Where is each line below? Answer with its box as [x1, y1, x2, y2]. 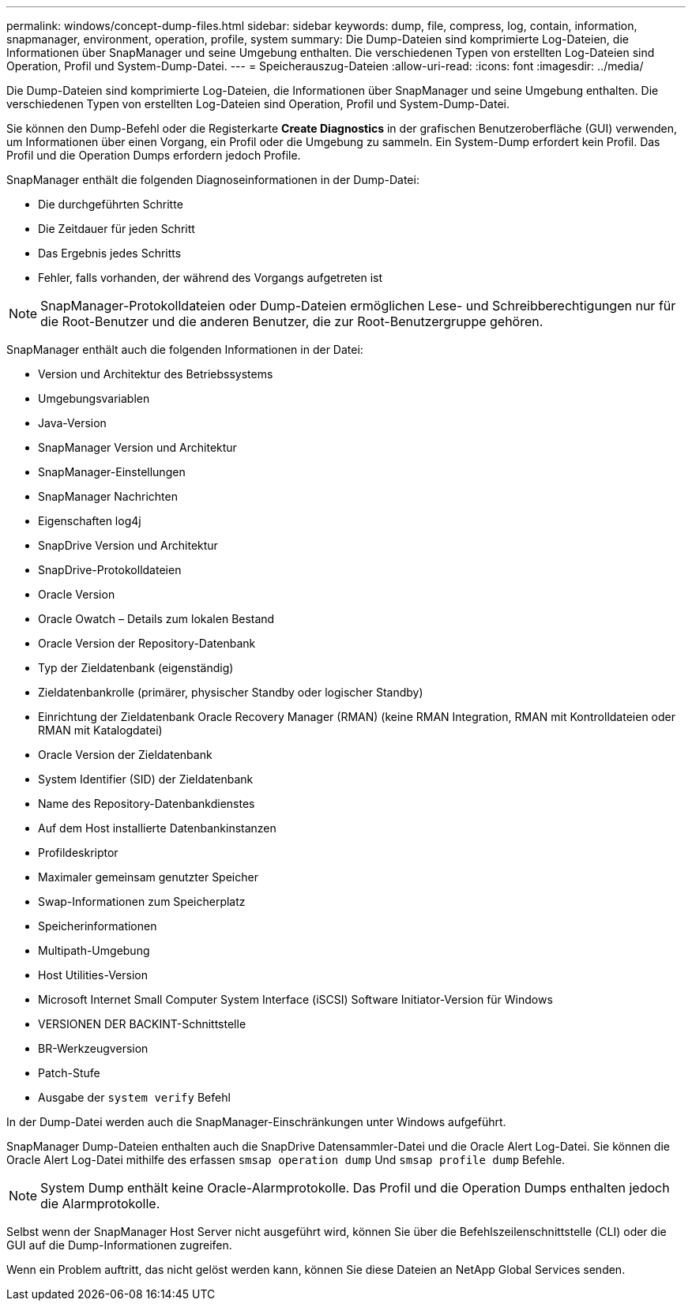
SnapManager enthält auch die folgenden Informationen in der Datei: [6, 343, 363, 356]
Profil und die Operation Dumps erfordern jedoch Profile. [6, 148, 301, 162]
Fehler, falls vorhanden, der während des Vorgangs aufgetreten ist [38, 271, 383, 284]
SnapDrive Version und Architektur [38, 539, 218, 552]
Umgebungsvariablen [38, 392, 150, 405]
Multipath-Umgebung [38, 944, 150, 957]
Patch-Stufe [38, 1066, 100, 1080]
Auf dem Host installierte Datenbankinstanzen [38, 821, 276, 835]
